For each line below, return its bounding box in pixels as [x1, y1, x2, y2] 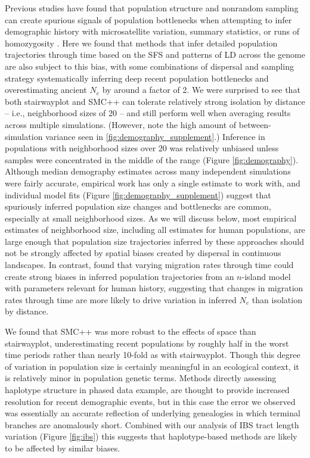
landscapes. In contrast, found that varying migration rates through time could [5, 258, 294, 271]
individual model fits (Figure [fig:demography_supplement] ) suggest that [5, 188, 271, 201]
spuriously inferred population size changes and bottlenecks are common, [5, 200, 271, 213]
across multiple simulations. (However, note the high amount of [5, 118, 237, 130]
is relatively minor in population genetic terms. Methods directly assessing [5, 372, 277, 384]
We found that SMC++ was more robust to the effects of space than [5, 325, 256, 338]
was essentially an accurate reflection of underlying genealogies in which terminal [5, 407, 300, 419]
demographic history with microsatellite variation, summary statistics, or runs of [5, 25, 299, 38]
